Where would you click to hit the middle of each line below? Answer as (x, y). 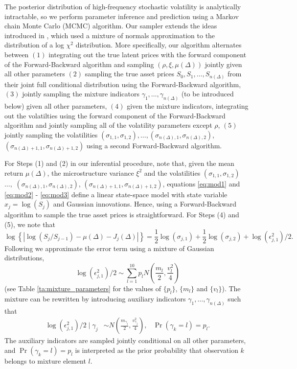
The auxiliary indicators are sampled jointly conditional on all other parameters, (125, 340)
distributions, (24, 258)
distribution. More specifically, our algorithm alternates (159, 45)
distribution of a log (34, 45)
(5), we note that (30, 224)
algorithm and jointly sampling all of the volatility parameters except (108, 125)
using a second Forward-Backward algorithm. (154, 145)
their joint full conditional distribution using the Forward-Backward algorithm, (123, 84)
